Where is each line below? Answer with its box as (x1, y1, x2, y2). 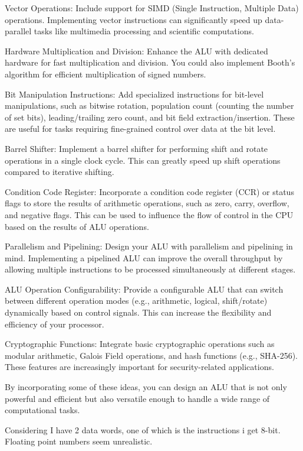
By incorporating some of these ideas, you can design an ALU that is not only (5, 381, 287, 393)
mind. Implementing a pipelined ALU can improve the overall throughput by (5, 251, 283, 264)
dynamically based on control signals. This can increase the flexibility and (5, 306, 272, 319)
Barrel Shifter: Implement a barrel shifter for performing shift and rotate (5, 142, 268, 154)
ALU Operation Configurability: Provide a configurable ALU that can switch (5, 283, 284, 295)
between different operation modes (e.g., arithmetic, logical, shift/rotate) (5, 294, 268, 307)
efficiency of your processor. (5, 317, 104, 330)
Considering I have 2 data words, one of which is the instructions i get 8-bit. (5, 423, 281, 436)
